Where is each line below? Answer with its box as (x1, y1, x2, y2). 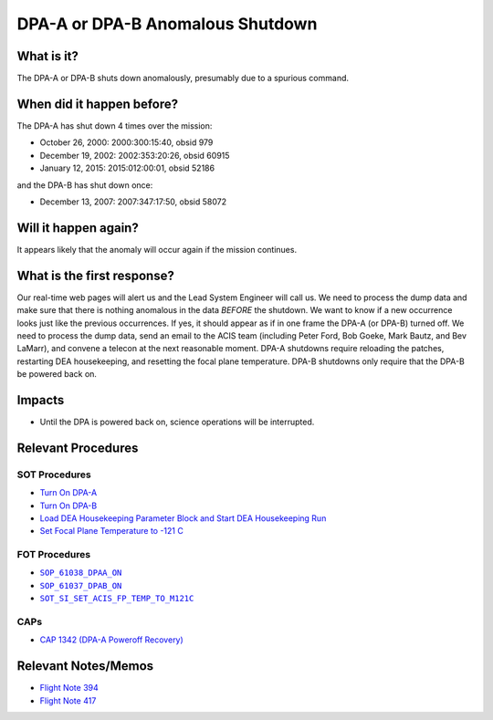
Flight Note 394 (39, 683, 100, 694)
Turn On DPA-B (39, 500, 98, 511)
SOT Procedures (16, 468, 91, 481)
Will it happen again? (16, 220, 139, 235)
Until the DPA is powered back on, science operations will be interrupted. (39, 416, 315, 427)
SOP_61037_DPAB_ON (39, 580, 122, 590)
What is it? (16, 48, 79, 64)
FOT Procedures (16, 548, 91, 561)
